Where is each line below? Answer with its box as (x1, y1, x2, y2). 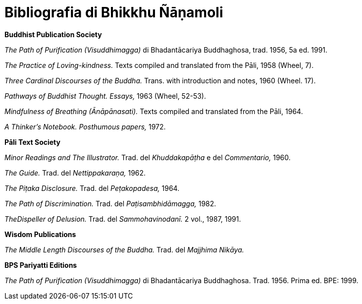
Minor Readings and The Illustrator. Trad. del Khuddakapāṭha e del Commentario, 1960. (4, 153, 291, 162)
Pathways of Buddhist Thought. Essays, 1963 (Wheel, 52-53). (4, 91, 206, 100)
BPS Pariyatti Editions (4, 260, 77, 269)
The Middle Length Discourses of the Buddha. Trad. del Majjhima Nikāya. (4, 245, 244, 254)
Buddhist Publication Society (4, 30, 102, 39)
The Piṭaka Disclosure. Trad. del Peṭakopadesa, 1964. (4, 183, 180, 192)
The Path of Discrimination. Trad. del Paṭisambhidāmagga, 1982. (4, 199, 216, 208)
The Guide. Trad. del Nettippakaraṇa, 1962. (4, 168, 146, 177)
